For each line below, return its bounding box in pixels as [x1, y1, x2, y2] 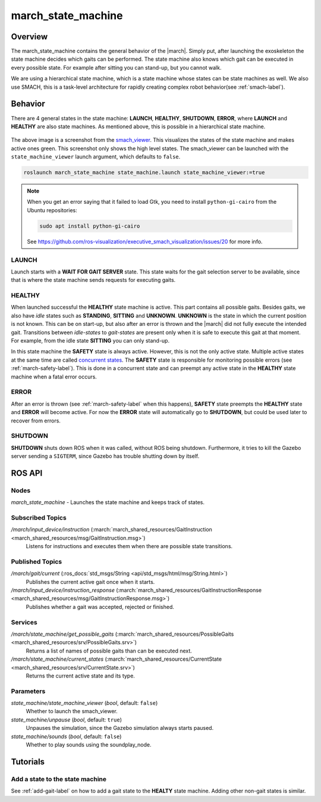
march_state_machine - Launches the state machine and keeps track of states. [11, 499, 205, 506]
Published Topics [11, 557, 62, 565]
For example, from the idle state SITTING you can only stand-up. [11, 337, 169, 344]
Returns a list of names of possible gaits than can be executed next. [26, 647, 193, 654]
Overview [11, 32, 48, 42]
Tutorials [11, 757, 45, 767]
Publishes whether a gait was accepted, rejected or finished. [26, 603, 175, 610]
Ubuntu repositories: [27, 206, 77, 214]
